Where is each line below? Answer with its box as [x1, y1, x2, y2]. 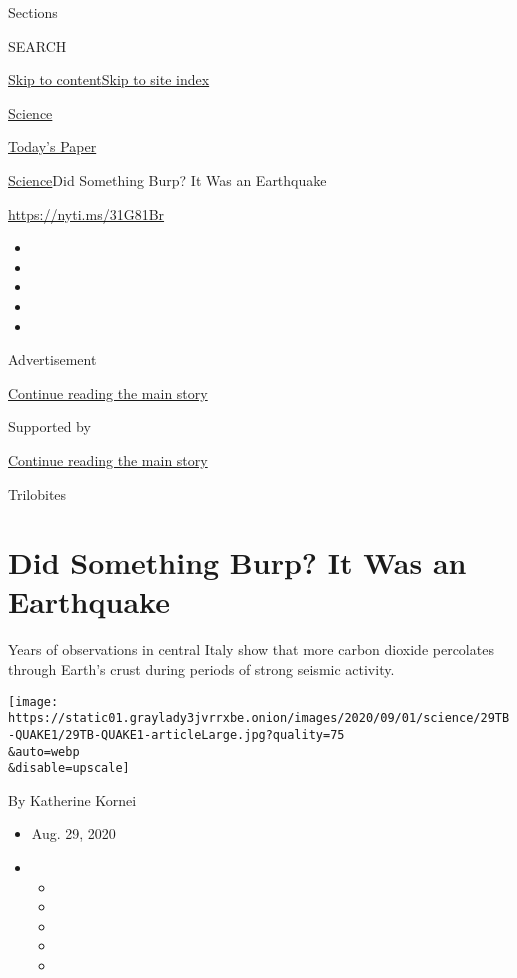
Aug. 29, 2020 [31, 823, 116, 844]
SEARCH [8, 35, 67, 56]
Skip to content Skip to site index [8, 69, 210, 90]
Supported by [8, 416, 91, 437]
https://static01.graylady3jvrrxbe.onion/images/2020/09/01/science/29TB [8, 711, 510, 726]
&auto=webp [8, 744, 80, 759]
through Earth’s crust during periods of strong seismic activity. [8, 659, 395, 679]
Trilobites [8, 483, 67, 504]
